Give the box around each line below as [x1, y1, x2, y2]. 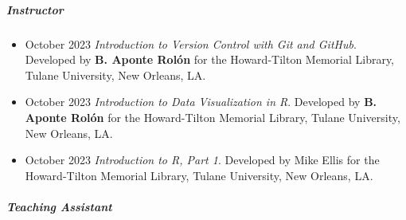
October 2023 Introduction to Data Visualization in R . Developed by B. [25, 93, 377, 110]
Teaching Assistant [6, 198, 112, 214]
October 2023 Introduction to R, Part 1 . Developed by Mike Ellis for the [25, 151, 380, 168]
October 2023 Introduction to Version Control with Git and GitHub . [25, 35, 357, 52]
